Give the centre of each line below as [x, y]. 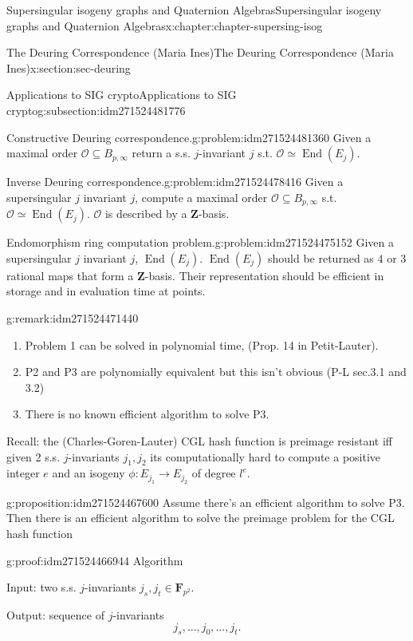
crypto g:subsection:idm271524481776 [96, 110]
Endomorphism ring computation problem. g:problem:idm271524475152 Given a [200, 242]
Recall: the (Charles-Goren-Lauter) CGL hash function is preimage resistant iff [199, 440]
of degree [214, 473]
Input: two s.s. [41, 587]
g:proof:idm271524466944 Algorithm [95, 560]
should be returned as [321, 257]
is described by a [146, 214]
